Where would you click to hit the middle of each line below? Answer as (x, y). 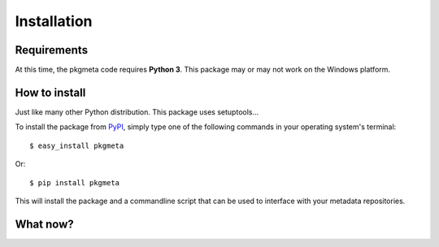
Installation (54, 21)
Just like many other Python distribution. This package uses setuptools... (137, 112)
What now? (44, 224)
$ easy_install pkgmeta (77, 145)
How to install (50, 92)
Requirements (52, 50)
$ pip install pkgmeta (75, 182)
